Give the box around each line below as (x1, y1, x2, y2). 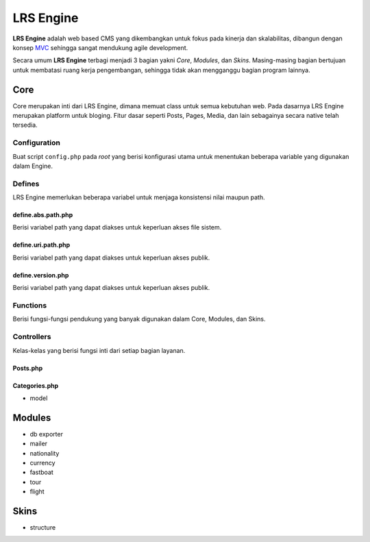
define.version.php (12, 271, 69, 279)
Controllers (12, 332, 51, 342)
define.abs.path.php (12, 211, 73, 219)
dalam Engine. (12, 162, 53, 170)
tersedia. (12, 121, 38, 130)
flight (29, 487, 45, 496)
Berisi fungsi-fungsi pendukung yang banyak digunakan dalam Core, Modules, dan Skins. (12, 315, 266, 323)
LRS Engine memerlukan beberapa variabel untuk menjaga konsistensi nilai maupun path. (12, 193, 265, 201)
